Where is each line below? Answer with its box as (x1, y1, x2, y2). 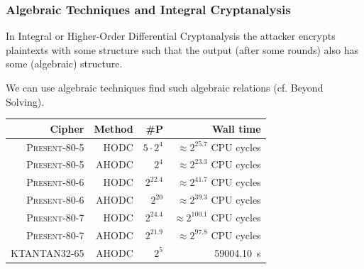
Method (94, 121, 133, 136)
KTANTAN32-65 (11, 245, 84, 260)
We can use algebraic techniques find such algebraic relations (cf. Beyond (6, 80, 324, 94)
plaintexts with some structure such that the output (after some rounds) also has (6, 42, 358, 57)
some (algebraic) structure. (6, 56, 123, 71)
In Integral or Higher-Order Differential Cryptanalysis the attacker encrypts (6, 28, 336, 43)
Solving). (6, 94, 45, 109)
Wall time (211, 121, 261, 136)
